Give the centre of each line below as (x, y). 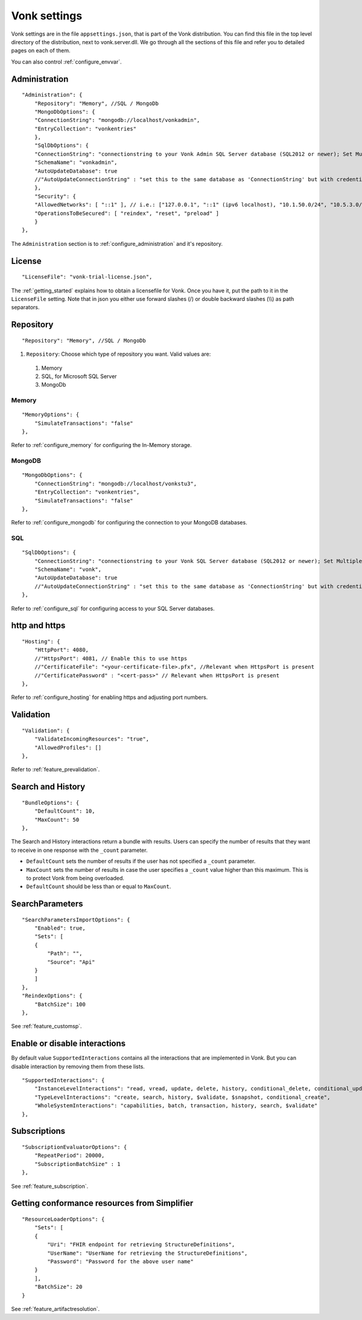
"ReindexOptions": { (52, 996)
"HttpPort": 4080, (62, 650)
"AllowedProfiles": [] (68, 747)
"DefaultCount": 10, (65, 811)
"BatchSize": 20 (58, 1287)
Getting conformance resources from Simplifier (102, 1203)
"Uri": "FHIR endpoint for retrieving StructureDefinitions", (141, 1245)
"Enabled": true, (60, 928)
